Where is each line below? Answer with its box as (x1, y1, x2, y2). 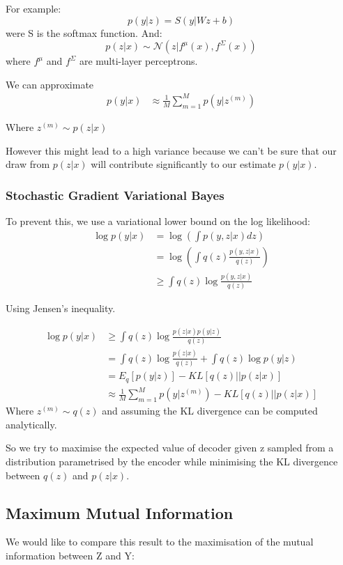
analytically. (6, 417, 57, 431)
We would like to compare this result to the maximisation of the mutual (6, 534, 314, 549)
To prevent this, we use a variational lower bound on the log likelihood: (6, 213, 311, 228)
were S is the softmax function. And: (6, 25, 162, 40)
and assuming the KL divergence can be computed (102, 403, 318, 418)
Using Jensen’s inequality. (6, 301, 116, 316)
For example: (6, 1, 61, 15)
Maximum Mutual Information (6, 502, 234, 523)
